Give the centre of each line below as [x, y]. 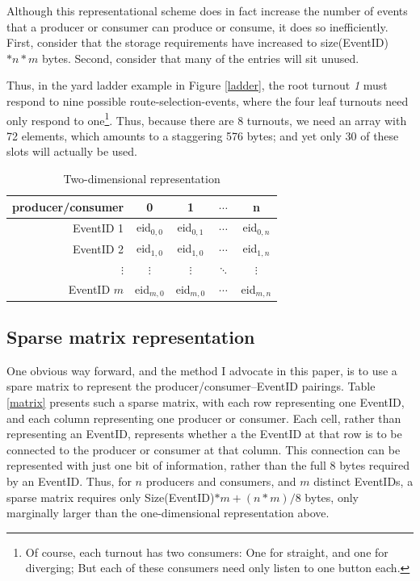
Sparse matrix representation [131, 337]
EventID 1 [99, 227]
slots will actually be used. [72, 151]
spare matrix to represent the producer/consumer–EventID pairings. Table [191, 386]
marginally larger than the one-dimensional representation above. [168, 513]
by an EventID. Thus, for [69, 481]
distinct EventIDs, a [363, 481]
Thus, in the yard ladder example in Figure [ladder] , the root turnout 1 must [197, 85]
